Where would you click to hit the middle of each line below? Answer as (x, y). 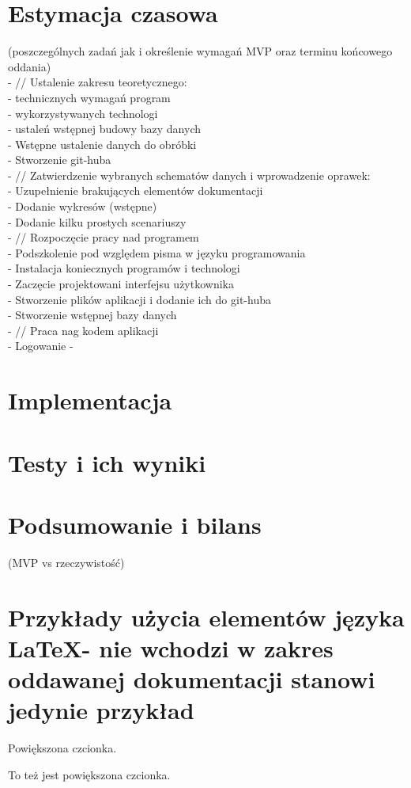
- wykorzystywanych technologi (83, 113)
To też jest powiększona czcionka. (89, 774)
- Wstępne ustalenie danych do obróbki (102, 144)
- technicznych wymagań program (89, 97)
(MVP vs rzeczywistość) (66, 562)
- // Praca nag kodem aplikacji (83, 330)
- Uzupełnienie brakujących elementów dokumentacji (136, 190)
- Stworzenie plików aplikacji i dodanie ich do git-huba (140, 299)
